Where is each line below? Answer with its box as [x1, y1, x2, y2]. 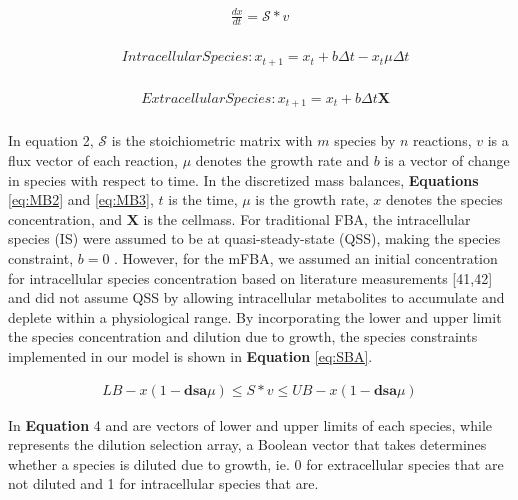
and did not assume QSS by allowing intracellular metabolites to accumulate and [8, 287, 505, 308]
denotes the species [386, 189, 503, 210]
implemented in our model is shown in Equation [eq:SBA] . [8, 345, 373, 366]
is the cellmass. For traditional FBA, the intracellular [143, 208, 471, 229]
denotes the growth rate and [195, 150, 370, 171]
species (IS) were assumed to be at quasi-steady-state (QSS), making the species [8, 228, 501, 249]
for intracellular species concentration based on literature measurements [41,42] [8, 267, 493, 288]
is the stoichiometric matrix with [111, 130, 313, 151]
